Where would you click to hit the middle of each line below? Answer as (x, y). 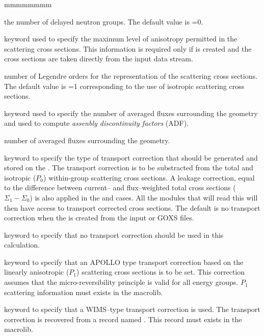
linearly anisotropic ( (37, 272)
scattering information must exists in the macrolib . (84, 292)
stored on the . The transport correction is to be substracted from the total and (129, 167)
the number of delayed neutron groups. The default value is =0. (104, 21)
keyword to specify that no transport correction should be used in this (114, 234)
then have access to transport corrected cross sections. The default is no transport (132, 207)
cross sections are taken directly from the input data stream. (99, 59)
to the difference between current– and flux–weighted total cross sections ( (120, 187)
